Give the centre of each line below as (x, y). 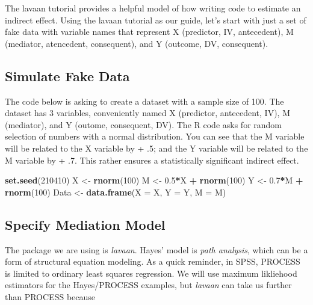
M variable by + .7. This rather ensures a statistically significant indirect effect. (152, 160)
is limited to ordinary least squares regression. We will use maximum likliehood (151, 273)
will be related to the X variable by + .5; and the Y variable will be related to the (156, 148)
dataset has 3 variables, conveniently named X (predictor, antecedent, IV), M (147, 113)
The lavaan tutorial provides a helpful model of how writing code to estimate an (153, 8)
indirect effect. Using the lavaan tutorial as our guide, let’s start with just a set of (156, 20)
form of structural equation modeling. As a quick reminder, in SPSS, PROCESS (153, 261)
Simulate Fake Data (67, 75)
